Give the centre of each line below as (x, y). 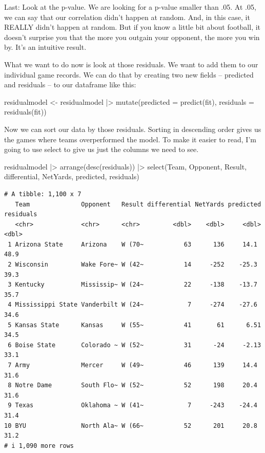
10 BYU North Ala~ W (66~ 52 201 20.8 (131, 426)
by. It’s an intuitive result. (45, 47)
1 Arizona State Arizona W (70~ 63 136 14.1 (132, 244)
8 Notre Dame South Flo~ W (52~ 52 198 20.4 (132, 385)
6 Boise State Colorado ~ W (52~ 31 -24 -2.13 (135, 345)
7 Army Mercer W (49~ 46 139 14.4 (132, 365)
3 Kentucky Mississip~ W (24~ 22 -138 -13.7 (132, 285)
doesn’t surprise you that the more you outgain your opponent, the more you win (132, 37)
